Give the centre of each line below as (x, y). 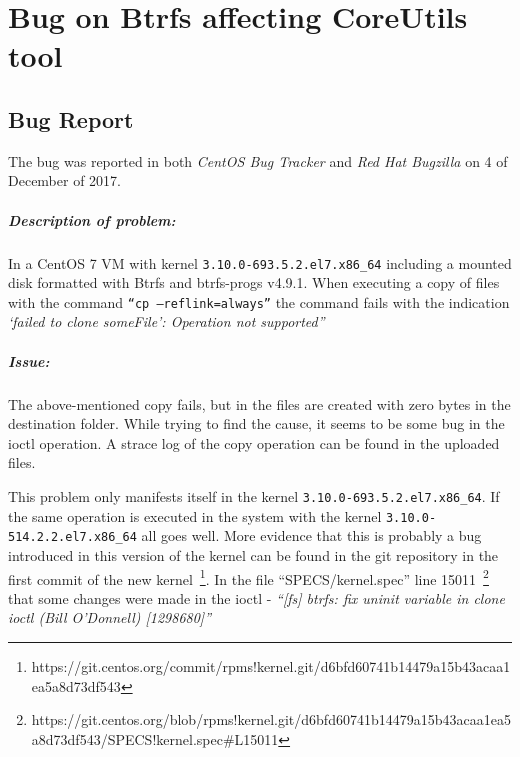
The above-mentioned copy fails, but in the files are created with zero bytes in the (259, 403)
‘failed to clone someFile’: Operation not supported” (166, 321)
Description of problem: (92, 219)
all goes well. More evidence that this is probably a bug (311, 535)
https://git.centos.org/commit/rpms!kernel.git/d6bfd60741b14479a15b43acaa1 (271, 665)
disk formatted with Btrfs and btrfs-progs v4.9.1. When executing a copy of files (254, 282)
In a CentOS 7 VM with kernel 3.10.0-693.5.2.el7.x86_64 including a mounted (260, 262)
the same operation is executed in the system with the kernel (195, 515)
